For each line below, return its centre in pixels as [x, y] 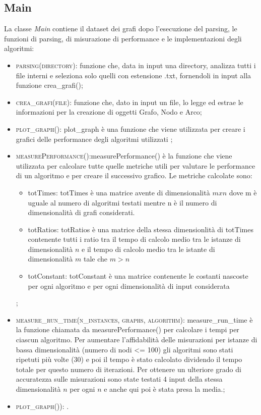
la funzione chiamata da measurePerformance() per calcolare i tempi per [127, 329]
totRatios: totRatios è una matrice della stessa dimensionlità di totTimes [141, 229]
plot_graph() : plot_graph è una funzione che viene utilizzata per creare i [130, 128]
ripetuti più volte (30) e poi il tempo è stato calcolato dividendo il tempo [129, 359]
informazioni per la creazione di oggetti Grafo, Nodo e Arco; [109, 112]
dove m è [243, 192]
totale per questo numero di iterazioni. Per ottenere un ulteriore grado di [128, 369]
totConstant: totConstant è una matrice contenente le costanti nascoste [138, 276]
